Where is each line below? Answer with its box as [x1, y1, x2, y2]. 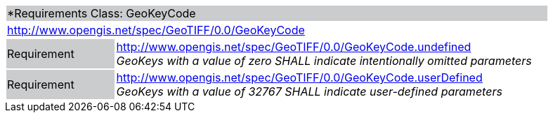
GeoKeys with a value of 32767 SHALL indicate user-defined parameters [116, 84, 502, 98]
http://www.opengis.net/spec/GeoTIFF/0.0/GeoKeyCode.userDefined [116, 71, 483, 84]
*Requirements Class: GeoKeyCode [7, 6, 196, 20]
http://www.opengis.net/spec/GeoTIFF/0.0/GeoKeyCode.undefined [116, 40, 471, 54]
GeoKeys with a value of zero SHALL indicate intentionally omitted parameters [116, 54, 532, 68]
